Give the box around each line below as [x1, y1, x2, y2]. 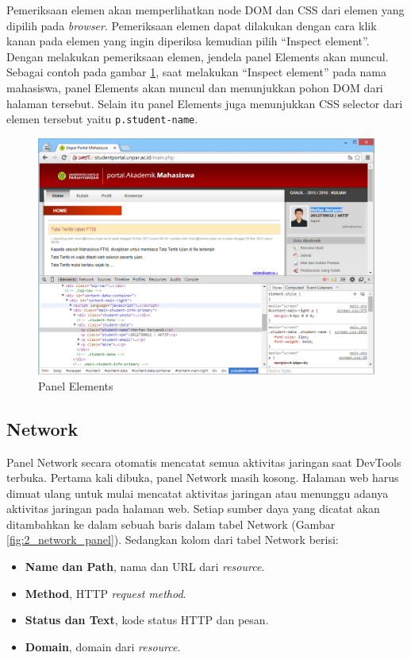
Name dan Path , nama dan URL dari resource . [25, 558, 265, 575]
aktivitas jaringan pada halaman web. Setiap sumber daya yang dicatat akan [6, 500, 380, 517]
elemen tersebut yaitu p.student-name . [6, 111, 198, 127]
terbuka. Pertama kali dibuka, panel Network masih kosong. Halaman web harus [6, 469, 399, 486]
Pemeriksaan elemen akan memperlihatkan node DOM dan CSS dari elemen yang [6, 2, 405, 17]
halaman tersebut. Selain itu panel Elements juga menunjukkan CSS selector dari [6, 95, 403, 111]
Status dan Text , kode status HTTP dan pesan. [25, 611, 269, 628]
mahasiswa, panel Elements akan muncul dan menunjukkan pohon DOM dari [6, 79, 383, 95]
